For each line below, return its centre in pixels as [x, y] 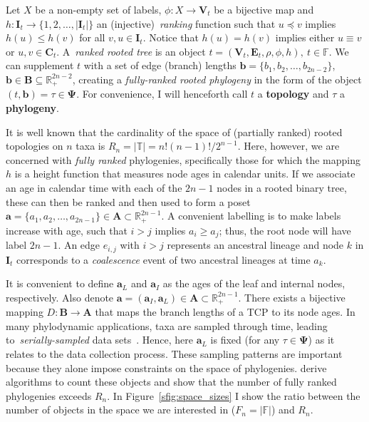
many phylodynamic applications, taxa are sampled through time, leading [167, 325]
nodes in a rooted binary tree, [282, 187]
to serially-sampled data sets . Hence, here [99, 340]
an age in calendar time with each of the [94, 187]
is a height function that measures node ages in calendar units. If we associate [185, 174]
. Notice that [171, 37]
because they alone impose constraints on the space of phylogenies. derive [166, 367]
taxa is [90, 146]
